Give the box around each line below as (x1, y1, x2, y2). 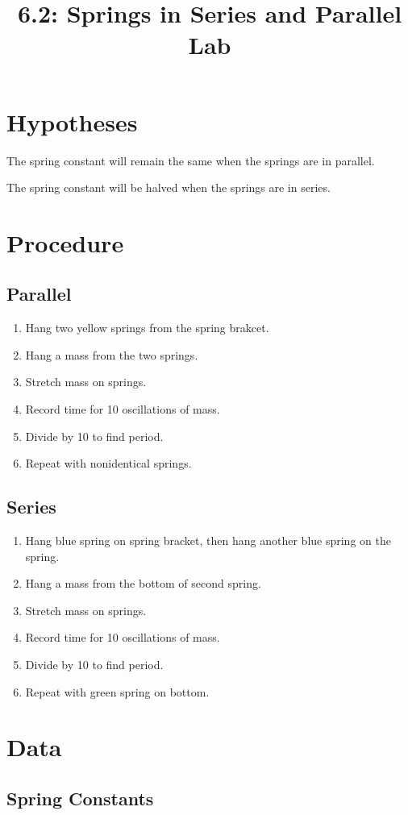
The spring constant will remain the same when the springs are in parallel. (6, 152, 375, 168)
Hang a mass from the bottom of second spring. (25, 575, 261, 592)
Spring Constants (6, 785, 154, 810)
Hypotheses (6, 105, 138, 138)
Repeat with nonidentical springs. (25, 455, 192, 472)
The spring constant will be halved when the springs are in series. (6, 179, 331, 196)
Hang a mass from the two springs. (25, 346, 198, 363)
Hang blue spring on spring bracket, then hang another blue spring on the (25, 532, 391, 549)
